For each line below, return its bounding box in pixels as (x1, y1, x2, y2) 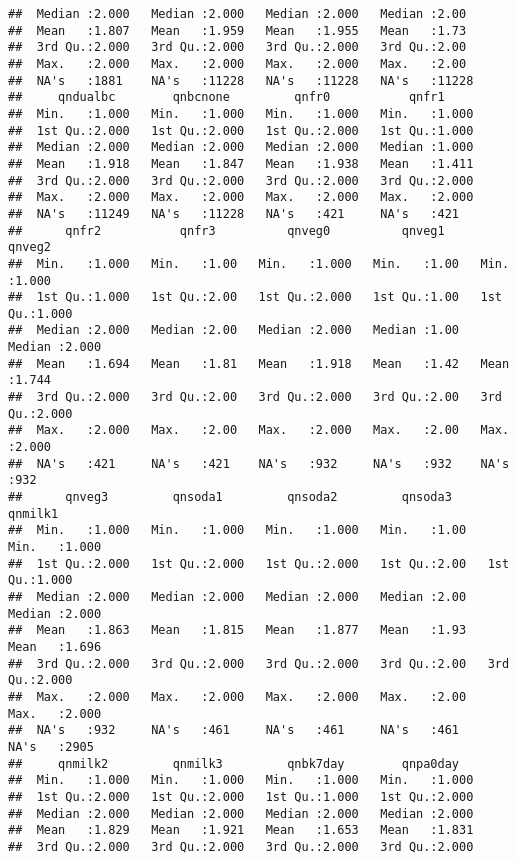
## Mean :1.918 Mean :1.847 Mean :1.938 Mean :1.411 (8, 156, 474, 171)
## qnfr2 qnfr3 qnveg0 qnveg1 (8, 223, 445, 238)
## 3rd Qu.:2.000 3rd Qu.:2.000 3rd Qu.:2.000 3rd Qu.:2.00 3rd (8, 656, 510, 671)
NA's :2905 (8, 739, 94, 754)
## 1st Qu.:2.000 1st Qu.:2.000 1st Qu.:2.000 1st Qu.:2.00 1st (8, 556, 510, 571)
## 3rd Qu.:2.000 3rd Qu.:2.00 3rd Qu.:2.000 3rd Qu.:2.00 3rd (8, 390, 502, 405)
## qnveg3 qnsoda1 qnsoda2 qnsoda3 (8, 490, 452, 505)
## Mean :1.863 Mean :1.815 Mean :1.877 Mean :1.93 (8, 623, 467, 638)
